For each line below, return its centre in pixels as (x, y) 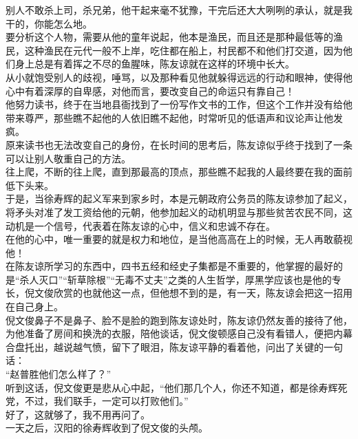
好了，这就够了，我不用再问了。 (78, 414)
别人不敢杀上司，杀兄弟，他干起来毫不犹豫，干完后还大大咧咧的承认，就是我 (179, 10)
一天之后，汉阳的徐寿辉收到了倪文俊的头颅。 (107, 428)
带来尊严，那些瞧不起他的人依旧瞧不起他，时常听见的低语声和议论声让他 (169, 117)
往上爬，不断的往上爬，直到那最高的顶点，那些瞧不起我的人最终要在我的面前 (179, 172)
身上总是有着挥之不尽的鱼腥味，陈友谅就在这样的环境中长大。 (155, 64)
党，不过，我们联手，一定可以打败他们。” (97, 401)
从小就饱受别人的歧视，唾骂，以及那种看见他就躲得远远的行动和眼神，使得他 (179, 77)
